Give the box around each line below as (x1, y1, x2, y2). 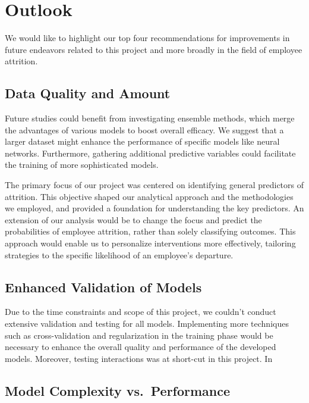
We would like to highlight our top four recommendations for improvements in (5, 32, 290, 44)
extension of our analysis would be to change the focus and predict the (5, 213, 262, 226)
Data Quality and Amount (5, 84, 171, 102)
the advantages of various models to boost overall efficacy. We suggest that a (5, 123, 284, 136)
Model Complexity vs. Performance (5, 381, 231, 399)
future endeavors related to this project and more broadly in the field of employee (5, 43, 302, 55)
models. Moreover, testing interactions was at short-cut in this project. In (5, 352, 273, 364)
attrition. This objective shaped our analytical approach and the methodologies (5, 190, 294, 202)
